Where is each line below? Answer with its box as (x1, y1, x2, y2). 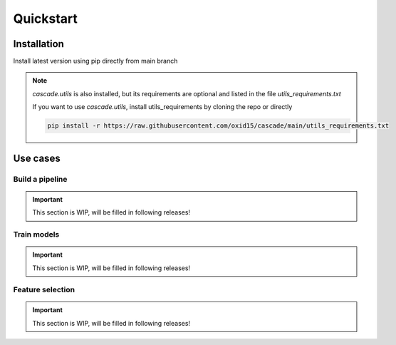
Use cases (13, 152, 61, 164)
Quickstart (13, 11, 78, 26)
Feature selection (13, 285, 75, 295)
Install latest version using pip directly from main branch (13, 57, 178, 66)
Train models (13, 229, 60, 239)
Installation (13, 38, 64, 50)
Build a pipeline (13, 174, 68, 184)
